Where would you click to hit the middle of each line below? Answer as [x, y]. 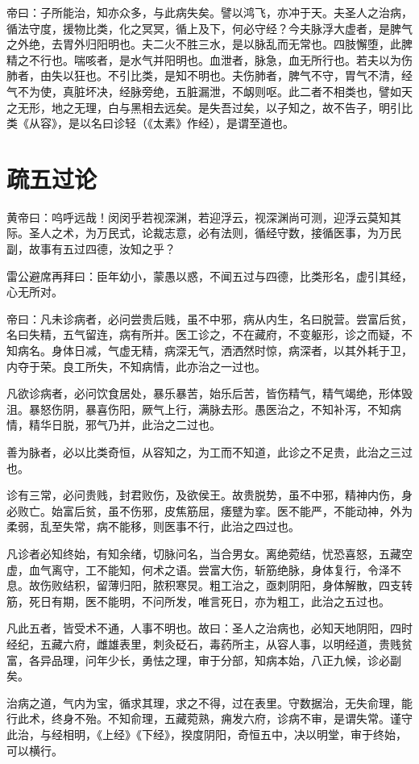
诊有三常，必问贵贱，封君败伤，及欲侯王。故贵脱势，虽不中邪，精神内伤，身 [209, 495]
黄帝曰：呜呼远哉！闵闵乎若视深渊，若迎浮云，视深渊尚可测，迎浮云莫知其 [204, 217]
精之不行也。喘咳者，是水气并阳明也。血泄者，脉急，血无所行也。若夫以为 [204, 59]
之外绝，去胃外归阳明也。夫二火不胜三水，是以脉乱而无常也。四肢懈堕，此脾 [209, 44]
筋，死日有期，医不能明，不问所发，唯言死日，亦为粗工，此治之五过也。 [198, 601]
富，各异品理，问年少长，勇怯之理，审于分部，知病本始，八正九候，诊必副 [204, 660]
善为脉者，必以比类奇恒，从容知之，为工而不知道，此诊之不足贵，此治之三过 [209, 452]
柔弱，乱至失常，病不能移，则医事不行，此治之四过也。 [153, 526]
